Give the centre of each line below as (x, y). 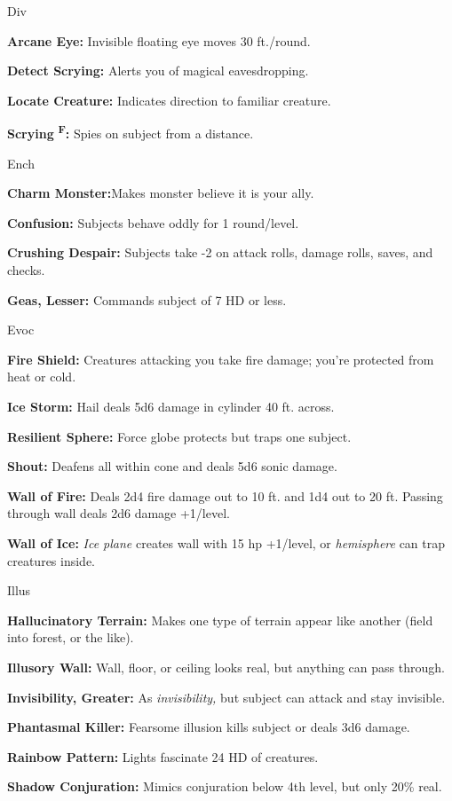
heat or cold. (42, 377)
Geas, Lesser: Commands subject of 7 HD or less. (147, 299)
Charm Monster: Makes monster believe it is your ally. (161, 193)
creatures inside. (52, 560)
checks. (26, 270)
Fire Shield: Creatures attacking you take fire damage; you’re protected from (221, 359)
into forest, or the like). (71, 637)
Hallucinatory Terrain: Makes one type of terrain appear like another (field (220, 620)
